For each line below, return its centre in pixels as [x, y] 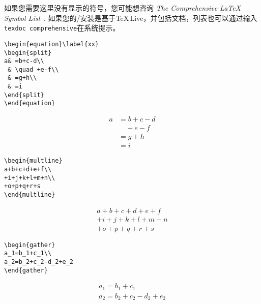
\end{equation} [30, 103]
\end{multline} [30, 194]
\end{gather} [26, 270]
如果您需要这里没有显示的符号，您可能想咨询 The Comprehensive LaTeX [123, 8]
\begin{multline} [33, 161]
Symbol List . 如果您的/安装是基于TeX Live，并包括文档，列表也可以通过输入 [131, 18]
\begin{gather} [30, 245]
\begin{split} [28, 53]
